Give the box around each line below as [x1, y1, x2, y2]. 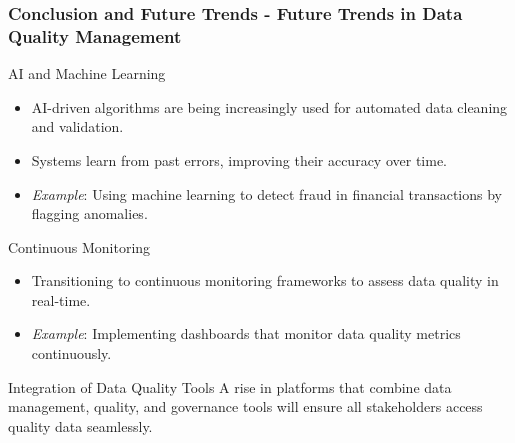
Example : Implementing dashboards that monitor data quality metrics [31, 323, 461, 344]
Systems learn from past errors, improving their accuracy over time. [31, 149, 447, 170]
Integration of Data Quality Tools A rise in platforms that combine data [8, 376, 452, 397]
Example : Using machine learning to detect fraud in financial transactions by [31, 183, 503, 204]
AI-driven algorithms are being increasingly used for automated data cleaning [31, 96, 508, 117]
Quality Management [8, 23, 182, 48]
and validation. [31, 116, 124, 137]
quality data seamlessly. [8, 415, 153, 436]
